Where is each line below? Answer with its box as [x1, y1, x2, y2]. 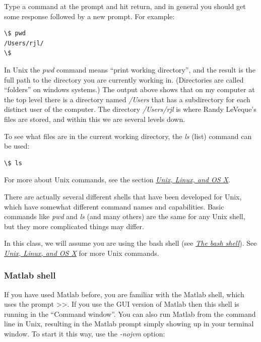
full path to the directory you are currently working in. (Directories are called [4, 74, 244, 85]
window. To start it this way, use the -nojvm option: [4, 328, 165, 339]
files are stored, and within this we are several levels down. [4, 113, 185, 124]
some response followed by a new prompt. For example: [4, 11, 175, 21]
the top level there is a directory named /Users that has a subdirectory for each [4, 94, 250, 104]
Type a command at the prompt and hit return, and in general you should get [4, 1, 246, 11]
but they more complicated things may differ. [4, 221, 144, 231]
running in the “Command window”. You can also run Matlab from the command [4, 308, 256, 319]
